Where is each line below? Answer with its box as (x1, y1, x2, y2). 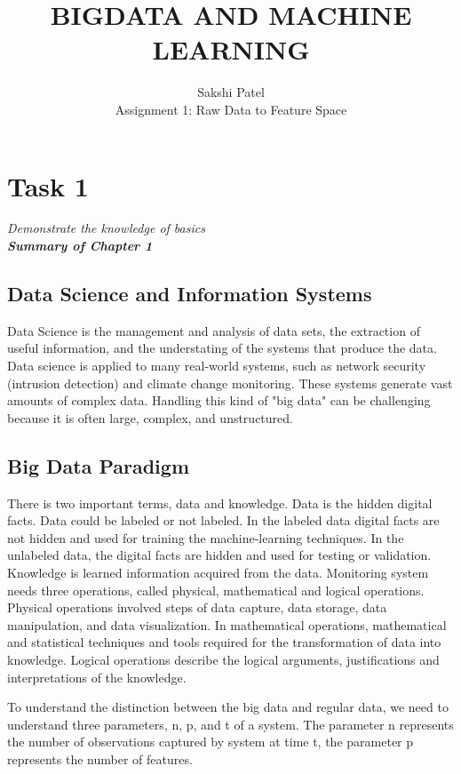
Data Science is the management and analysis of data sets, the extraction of (7, 321, 420, 339)
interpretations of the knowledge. (7, 667, 187, 686)
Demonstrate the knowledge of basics (7, 219, 205, 237)
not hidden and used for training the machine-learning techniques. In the (7, 528, 404, 547)
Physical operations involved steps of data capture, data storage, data (7, 598, 387, 617)
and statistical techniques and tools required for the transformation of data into (7, 633, 441, 651)
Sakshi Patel (197, 83, 265, 101)
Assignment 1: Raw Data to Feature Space (115, 100, 347, 118)
